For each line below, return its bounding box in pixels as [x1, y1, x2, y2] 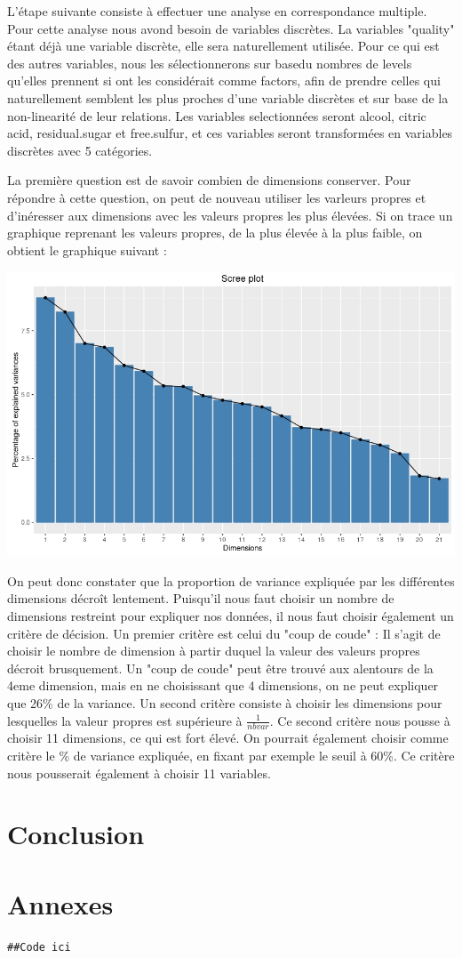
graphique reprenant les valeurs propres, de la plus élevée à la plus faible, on [7, 223, 423, 242]
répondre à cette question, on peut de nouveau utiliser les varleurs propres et [7, 188, 426, 206]
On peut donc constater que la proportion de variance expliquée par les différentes [7, 571, 455, 590]
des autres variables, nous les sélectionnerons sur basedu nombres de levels [7, 53, 412, 72]
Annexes [7, 885, 114, 922]
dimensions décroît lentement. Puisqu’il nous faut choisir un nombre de [7, 589, 394, 608]
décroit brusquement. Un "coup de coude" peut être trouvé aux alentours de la [7, 658, 434, 677]
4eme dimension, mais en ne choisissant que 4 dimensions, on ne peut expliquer [7, 676, 439, 695]
